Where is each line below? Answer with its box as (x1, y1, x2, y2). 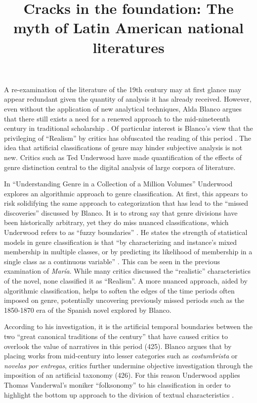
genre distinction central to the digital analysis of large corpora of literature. (4, 162, 236, 172)
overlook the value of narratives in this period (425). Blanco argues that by (4, 341, 232, 351)
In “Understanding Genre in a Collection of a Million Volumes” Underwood (4, 178, 233, 189)
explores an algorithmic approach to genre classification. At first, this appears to (4, 188, 248, 198)
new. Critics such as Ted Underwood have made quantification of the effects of (4, 152, 242, 162)
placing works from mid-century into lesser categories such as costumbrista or (4, 350, 238, 361)
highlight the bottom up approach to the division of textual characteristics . (4, 389, 234, 400)
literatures (92, 37, 165, 57)
